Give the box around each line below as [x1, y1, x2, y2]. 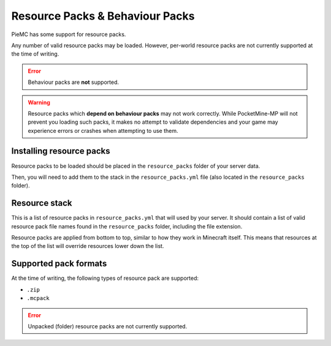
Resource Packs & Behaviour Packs [11, 9, 195, 23]
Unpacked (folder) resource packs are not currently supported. [28, 322, 188, 330]
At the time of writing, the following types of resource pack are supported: [11, 274, 199, 282]
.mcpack [26, 295, 50, 302]
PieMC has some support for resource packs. [11, 31, 126, 38]
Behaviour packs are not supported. [28, 78, 120, 86]
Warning [28, 99, 50, 106]
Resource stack [11, 198, 72, 208]
